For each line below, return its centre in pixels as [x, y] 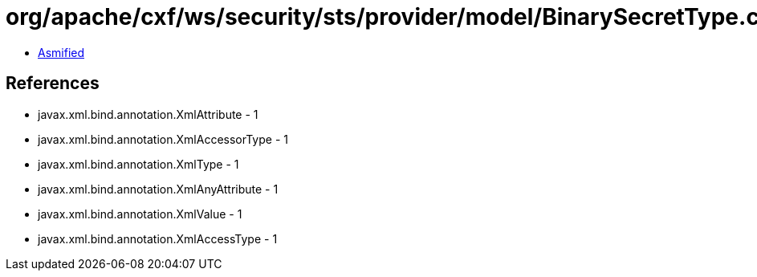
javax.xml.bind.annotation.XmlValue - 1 [140, 214]
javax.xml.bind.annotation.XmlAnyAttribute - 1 [158, 189]
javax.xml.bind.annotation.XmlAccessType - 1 [158, 238]
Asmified [61, 52]
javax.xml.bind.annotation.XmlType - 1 [138, 164]
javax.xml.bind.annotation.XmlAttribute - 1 [148, 114]
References [53, 84]
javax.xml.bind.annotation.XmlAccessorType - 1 [163, 139]
